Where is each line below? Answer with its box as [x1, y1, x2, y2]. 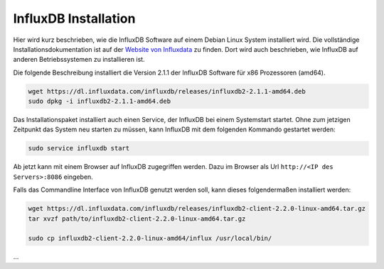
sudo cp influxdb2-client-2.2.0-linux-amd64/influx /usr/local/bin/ [28, 234, 272, 243]
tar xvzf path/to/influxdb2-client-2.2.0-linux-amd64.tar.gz [28, 214, 246, 223]
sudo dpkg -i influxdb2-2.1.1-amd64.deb [28, 97, 171, 106]
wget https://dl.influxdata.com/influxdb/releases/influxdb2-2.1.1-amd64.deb [28, 87, 306, 95]
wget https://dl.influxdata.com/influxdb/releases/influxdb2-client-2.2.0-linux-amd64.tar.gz [28, 204, 366, 213]
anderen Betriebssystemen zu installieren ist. [13, 55, 145, 64]
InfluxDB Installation [13, 11, 136, 26]
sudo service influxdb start [28, 144, 130, 153]
